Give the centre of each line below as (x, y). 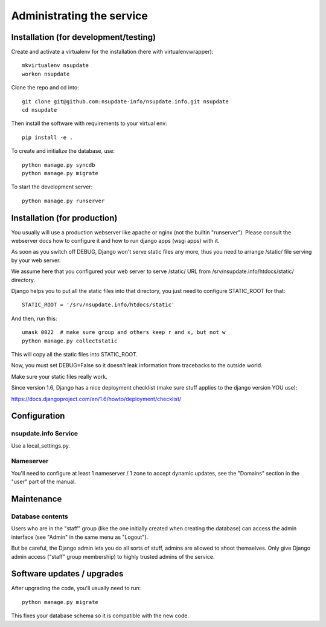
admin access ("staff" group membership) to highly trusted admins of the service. (113, 556)
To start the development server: (52, 187)
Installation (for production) (64, 218)
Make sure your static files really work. (59, 376)
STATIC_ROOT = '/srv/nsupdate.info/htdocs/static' (98, 305)
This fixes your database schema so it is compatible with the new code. (100, 616)
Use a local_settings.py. (41, 445)
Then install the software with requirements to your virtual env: (89, 123)
